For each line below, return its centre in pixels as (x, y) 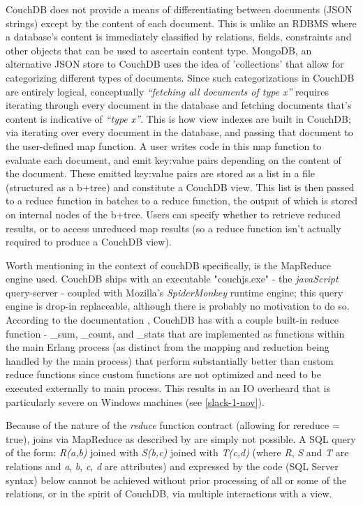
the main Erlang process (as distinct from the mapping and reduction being (168, 347)
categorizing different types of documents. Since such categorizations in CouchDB (180, 77)
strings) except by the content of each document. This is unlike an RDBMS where (181, 23)
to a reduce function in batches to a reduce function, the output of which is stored (181, 201)
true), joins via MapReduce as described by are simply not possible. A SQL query (181, 438)
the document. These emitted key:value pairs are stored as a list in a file (161, 173)
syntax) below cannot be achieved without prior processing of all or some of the (176, 480)
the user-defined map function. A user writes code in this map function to (164, 145)
